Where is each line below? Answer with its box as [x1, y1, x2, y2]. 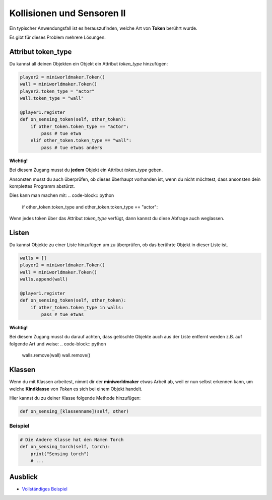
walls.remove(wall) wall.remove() [22, 352, 91, 359]
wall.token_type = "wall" [20, 96, 84, 101]
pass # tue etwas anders [41, 145, 103, 151]
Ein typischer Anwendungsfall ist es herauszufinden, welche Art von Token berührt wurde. [9, 25, 197, 31]
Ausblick [9, 472, 38, 481]
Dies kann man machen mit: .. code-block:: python [9, 192, 114, 198]
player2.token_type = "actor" [20, 88, 95, 94]
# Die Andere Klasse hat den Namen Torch [20, 437, 124, 443]
